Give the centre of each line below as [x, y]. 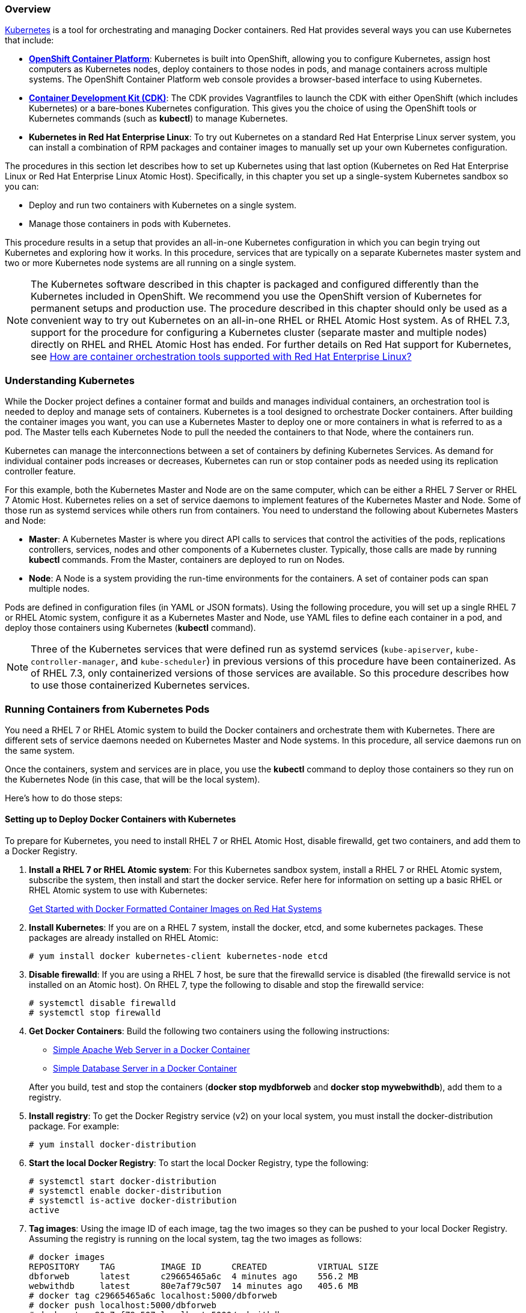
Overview [28, 9]
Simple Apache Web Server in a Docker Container [151, 1050]
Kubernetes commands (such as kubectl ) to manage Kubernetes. [158, 119]
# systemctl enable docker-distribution [125, 1191]
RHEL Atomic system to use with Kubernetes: [118, 890]
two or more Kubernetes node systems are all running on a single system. [151, 263]
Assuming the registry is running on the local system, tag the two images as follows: [195, 1239]
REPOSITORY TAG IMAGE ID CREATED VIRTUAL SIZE [204, 1267]
